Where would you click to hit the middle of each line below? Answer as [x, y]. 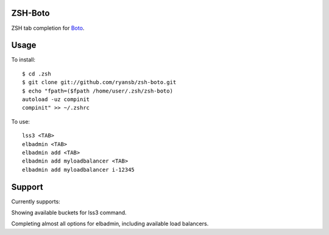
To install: [23, 60]
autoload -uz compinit [56, 99]
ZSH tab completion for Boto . [48, 28]
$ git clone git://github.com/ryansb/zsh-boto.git [99, 82]
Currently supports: [36, 202]
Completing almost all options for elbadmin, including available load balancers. [110, 224]
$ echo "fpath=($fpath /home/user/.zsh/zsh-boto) [98, 91]
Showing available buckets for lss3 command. [69, 212]
